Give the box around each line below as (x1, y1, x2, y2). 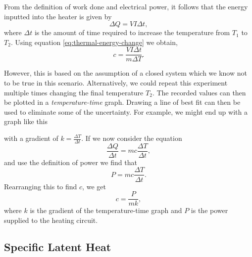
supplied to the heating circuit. (4, 214, 98, 225)
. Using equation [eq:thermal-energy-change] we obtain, (10, 37, 178, 47)
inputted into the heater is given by (4, 11, 112, 21)
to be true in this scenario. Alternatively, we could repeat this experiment (4, 78, 228, 88)
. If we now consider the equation (81, 133, 182, 143)
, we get (82, 181, 106, 191)
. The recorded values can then (152, 87, 246, 97)
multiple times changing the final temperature (4, 87, 144, 97)
